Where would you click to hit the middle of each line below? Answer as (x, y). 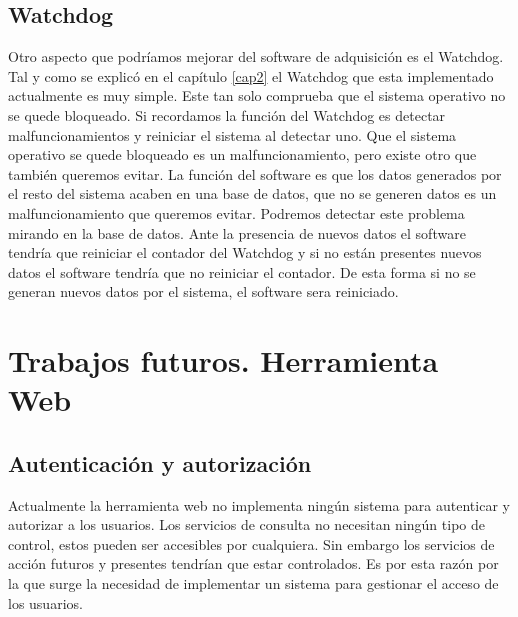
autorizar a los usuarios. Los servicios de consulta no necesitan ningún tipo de (246, 524)
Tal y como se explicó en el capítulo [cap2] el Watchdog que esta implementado (251, 75)
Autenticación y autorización (160, 462)
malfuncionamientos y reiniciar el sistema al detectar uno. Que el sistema (232, 134)
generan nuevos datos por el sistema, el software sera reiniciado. (203, 291)
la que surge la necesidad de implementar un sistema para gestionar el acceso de (253, 583)
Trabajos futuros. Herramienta (223, 360)
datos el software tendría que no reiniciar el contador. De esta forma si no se (242, 271)
